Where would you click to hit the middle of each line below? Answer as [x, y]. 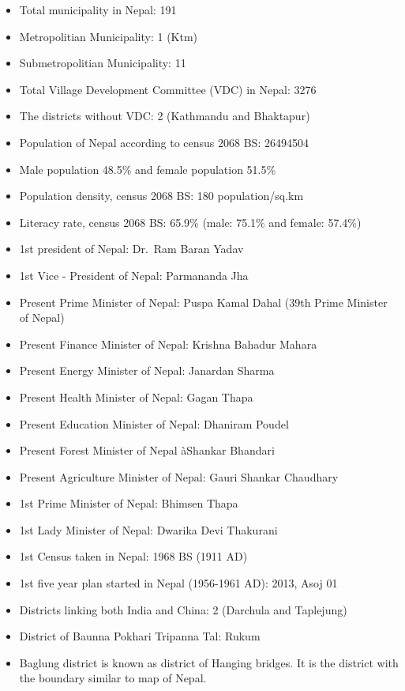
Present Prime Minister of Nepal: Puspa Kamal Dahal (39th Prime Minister [203, 302]
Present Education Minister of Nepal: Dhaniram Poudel [154, 423]
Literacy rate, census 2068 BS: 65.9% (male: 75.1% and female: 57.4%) [190, 222]
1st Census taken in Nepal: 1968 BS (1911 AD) [133, 556]
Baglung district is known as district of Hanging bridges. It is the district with [209, 662]
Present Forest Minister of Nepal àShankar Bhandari [147, 450]
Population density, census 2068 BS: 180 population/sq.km [161, 196]
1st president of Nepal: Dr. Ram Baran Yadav [131, 249]
